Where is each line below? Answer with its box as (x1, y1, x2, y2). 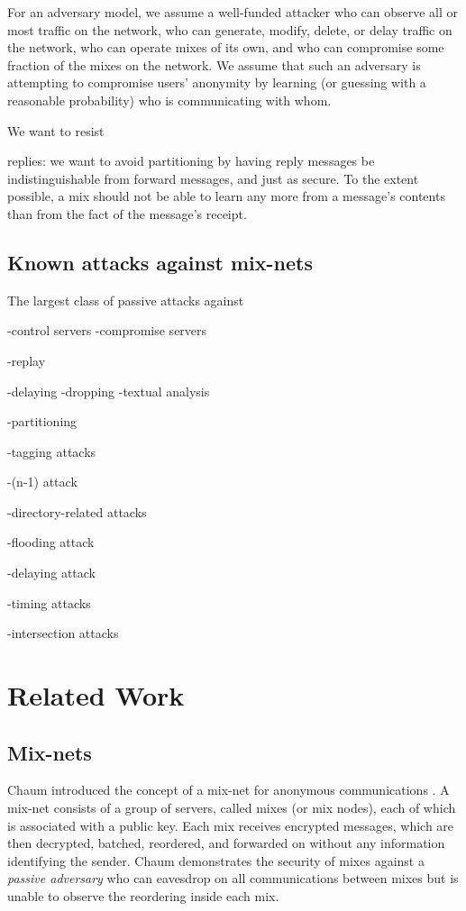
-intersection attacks (7, 624, 119, 642)
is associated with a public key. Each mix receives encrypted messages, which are (7, 815, 454, 834)
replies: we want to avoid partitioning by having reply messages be (7, 151, 375, 170)
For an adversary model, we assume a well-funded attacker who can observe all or (7, 3, 459, 21)
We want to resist (7, 121, 105, 140)
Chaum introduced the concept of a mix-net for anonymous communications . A (7, 780, 450, 799)
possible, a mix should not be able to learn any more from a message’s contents (7, 187, 445, 205)
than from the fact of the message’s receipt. (7, 204, 247, 223)
